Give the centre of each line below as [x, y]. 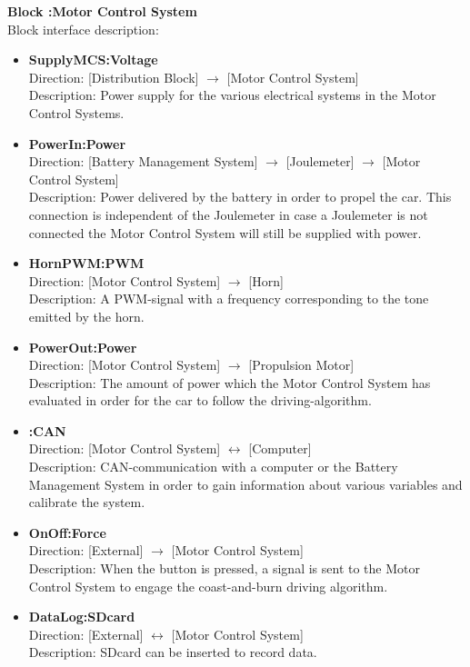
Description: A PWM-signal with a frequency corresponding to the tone [229, 299]
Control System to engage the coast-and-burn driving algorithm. [208, 586]
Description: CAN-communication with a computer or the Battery [213, 467]
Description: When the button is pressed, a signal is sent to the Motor [224, 568]
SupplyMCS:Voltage [93, 60]
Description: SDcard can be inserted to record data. [173, 652]
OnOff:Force [67, 532]
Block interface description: [83, 29]
